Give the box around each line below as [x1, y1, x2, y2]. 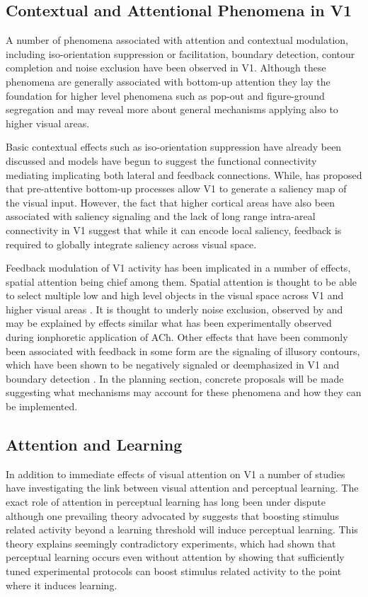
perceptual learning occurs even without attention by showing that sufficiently [6, 550, 345, 564]
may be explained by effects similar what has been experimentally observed [6, 315, 332, 330]
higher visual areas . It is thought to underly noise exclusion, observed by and [6, 301, 343, 316]
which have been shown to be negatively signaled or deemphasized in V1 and [6, 357, 340, 372]
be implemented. [6, 399, 78, 414]
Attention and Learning [6, 434, 183, 456]
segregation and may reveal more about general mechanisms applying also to [6, 102, 338, 117]
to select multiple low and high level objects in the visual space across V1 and [6, 288, 344, 303]
